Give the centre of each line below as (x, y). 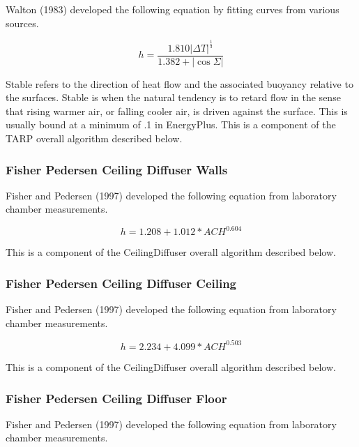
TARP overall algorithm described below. (94, 138)
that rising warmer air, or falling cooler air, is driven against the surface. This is (177, 111)
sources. (22, 23)
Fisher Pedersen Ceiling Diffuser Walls (117, 169)
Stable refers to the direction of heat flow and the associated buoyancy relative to (179, 83)
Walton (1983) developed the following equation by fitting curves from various (173, 9)
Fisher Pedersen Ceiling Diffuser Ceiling (121, 283)
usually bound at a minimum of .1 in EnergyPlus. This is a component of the (171, 124)
